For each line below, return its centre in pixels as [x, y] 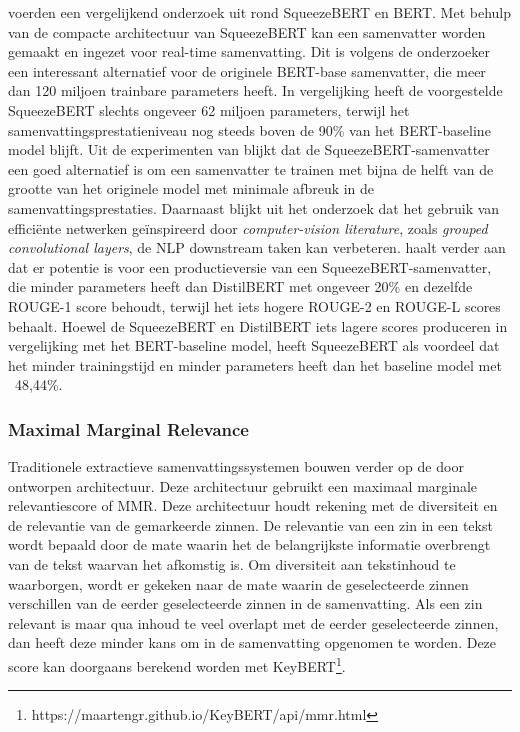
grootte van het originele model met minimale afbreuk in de [191, 188]
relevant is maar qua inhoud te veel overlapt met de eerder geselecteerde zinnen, [253, 622]
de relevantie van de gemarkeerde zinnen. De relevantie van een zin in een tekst [250, 524]
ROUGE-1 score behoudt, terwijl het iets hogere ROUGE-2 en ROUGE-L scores [254, 305]
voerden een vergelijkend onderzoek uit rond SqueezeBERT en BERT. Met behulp [260, 12]
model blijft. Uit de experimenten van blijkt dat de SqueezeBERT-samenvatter [249, 149]
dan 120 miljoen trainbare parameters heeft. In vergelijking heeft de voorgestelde [255, 90]
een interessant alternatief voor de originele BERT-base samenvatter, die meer [247, 70]
